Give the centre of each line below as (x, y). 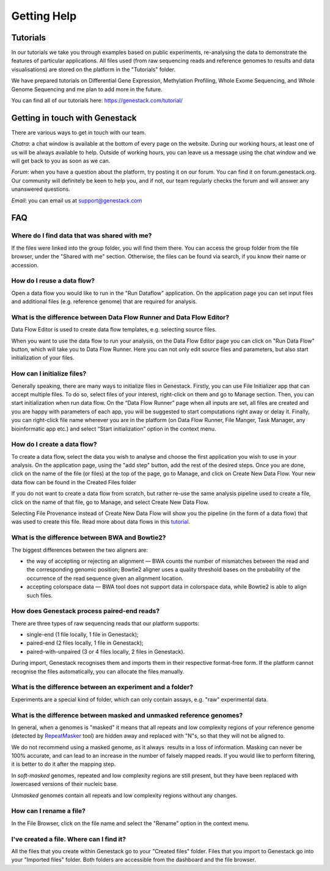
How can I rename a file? (48, 811)
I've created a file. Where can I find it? (69, 839)
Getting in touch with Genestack (74, 118)
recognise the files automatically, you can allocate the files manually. (98, 671)
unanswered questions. (41, 189)
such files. (40, 595)
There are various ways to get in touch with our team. (79, 132)
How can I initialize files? (49, 374)
